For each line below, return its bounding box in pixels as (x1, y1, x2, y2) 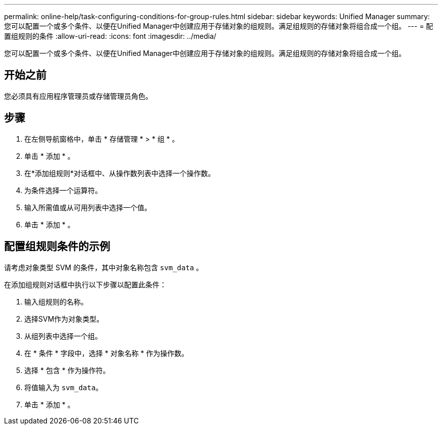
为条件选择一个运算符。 (24, 186, 102, 195)
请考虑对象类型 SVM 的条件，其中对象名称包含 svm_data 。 (4, 263, 203, 272)
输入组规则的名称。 (24, 297, 88, 306)
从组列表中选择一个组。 (24, 331, 102, 340)
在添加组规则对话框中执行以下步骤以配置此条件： (4, 280, 167, 289)
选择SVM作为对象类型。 (24, 314, 104, 323)
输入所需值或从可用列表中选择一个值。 (24, 203, 151, 212)
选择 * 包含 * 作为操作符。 (24, 365, 110, 375)
